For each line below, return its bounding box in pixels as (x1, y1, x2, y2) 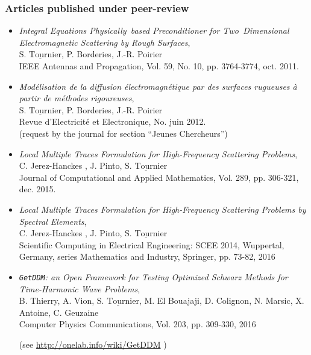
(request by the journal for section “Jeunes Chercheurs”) (19, 127, 228, 139)
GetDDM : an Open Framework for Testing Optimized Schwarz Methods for (19, 270, 288, 283)
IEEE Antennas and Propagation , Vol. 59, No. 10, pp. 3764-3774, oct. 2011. (19, 60, 299, 72)
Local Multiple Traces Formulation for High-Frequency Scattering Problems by (19, 203, 306, 215)
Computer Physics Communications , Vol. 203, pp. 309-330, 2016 (19, 318, 256, 330)
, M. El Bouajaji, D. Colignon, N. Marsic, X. (139, 294, 304, 307)
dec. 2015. (19, 183, 56, 195)
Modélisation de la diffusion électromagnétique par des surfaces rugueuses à (19, 80, 297, 92)
